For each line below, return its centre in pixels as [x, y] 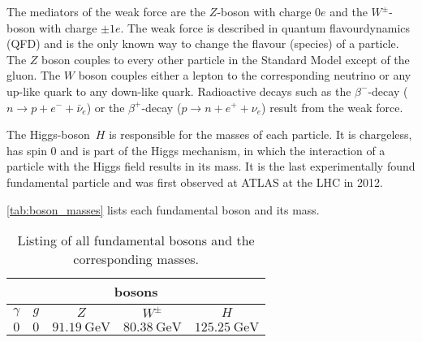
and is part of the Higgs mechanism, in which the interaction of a [223, 150]
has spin [27, 150]
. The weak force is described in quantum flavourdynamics [265, 27]
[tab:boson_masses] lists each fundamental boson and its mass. [163, 209]
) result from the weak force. [332, 107]
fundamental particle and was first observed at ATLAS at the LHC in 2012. [195, 182]
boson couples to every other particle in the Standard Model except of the [226, 59]
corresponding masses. [136, 259]
